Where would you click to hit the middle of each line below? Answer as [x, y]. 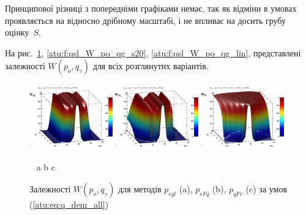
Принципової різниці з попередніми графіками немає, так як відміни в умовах [151, 8]
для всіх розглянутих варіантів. [151, 66]
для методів [140, 188]
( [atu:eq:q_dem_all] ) [69, 204]
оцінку [17, 32]
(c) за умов [267, 188]
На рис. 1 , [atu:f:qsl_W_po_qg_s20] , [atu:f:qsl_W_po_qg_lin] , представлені [153, 52]
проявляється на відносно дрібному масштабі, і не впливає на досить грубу [145, 20]
